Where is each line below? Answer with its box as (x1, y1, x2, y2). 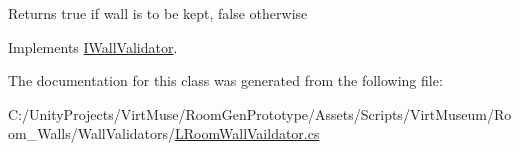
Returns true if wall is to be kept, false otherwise (8, 3, 308, 23)
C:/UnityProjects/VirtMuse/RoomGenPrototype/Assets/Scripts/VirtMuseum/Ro (8, 103, 512, 124)
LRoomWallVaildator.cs (175, 123, 320, 144)
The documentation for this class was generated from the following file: (8, 70, 443, 91)
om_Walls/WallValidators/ (8, 123, 176, 144)
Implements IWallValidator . (8, 36, 178, 57)
